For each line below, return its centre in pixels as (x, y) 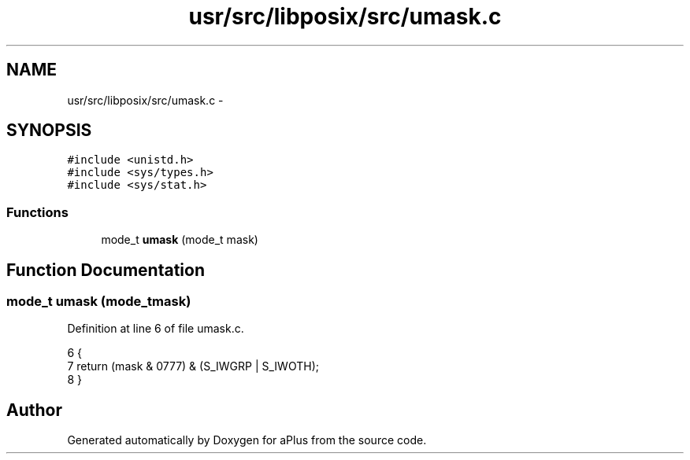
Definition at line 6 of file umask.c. (156, 329)
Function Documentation (106, 270)
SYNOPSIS (49, 131)
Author (34, 410)
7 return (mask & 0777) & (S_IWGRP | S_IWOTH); (193, 366)
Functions (37, 212)
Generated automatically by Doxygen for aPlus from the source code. (247, 440)
